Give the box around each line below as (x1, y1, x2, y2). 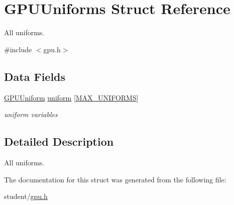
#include (4, 44, 32, 54)
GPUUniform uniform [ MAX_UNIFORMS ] (4, 92, 139, 102)
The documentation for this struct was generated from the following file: (4, 174, 226, 184)
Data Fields (4, 68, 66, 84)
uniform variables (4, 109, 58, 120)
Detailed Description (4, 134, 114, 149)
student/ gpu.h (4, 191, 48, 201)
